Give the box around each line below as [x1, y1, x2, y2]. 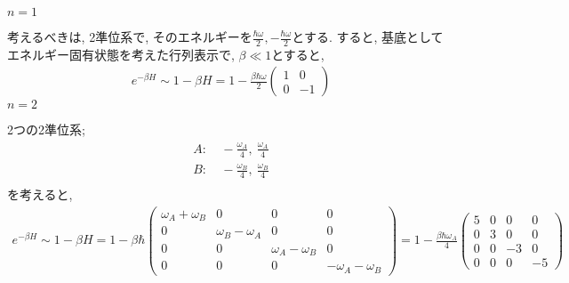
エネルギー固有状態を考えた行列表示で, [7, 44, 235, 63]
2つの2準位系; [7, 120, 85, 139]
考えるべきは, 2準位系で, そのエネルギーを [7, 28, 252, 45]
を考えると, [7, 185, 73, 204]
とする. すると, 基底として [292, 28, 444, 45]
